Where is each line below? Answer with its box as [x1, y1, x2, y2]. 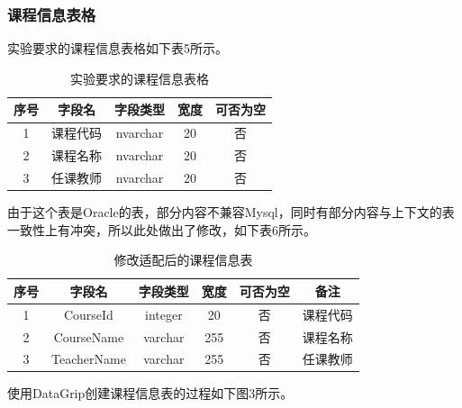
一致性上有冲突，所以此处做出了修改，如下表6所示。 [7, 220, 316, 239]
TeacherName [51, 349, 126, 368]
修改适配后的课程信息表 [113, 250, 253, 269]
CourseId [63, 304, 113, 323]
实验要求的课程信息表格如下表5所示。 [7, 39, 228, 58]
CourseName [53, 327, 124, 346]
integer [145, 304, 183, 323]
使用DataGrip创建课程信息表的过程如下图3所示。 [7, 384, 294, 403]
